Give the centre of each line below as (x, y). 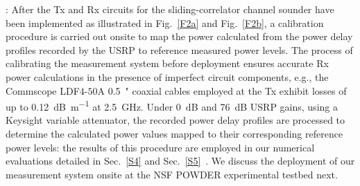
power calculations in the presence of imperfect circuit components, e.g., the (167, 76)
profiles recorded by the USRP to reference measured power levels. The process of (179, 49)
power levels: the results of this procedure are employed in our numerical (160, 147)
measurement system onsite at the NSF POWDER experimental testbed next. (172, 174)
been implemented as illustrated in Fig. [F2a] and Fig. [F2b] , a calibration (165, 22)
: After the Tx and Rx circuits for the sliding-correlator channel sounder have (170, 9)
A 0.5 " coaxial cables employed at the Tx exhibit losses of (222, 90)
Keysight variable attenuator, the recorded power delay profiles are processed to (175, 120)
